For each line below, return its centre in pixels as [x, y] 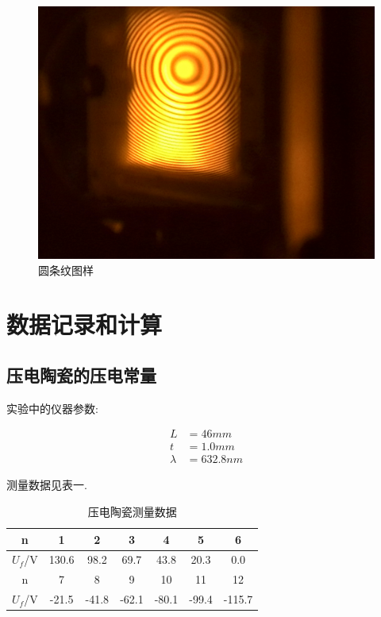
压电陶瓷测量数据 [132, 512]
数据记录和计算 [85, 324]
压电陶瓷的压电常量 [81, 374]
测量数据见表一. [47, 485]
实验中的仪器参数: [52, 408]
